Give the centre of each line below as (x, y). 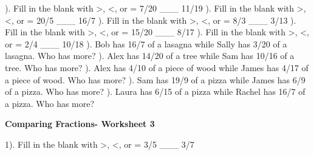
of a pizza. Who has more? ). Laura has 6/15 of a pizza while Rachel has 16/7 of (155, 91)
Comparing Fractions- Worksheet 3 (80, 124)
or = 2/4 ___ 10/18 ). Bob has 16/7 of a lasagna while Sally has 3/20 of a (146, 43)
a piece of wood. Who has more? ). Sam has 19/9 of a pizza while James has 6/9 (155, 79)
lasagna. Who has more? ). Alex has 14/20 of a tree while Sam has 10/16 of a (150, 56)
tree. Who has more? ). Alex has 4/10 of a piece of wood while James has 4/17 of (157, 67)
